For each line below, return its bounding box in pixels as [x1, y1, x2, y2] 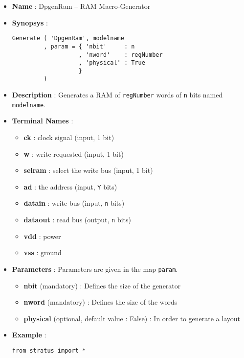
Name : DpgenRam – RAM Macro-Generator [12, 1, 151, 11]
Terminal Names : [12, 116, 73, 126]
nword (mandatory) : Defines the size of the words [23, 297, 177, 307]
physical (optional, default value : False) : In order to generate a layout [23, 313, 240, 323]
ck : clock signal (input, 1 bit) [23, 132, 114, 143]
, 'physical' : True [78, 59, 145, 67]
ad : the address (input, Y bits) [23, 181, 117, 191]
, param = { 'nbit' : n [44, 43, 135, 50]
